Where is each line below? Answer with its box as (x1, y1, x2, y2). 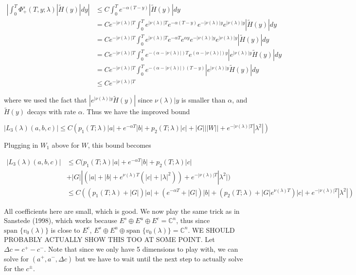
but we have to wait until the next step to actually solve (75, 253, 243, 263)
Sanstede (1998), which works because (4, 215, 117, 225)
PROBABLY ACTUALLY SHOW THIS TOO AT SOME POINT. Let (4, 234, 215, 244)
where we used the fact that (4, 95, 87, 105)
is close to (51, 224, 80, 235)
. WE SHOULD (188, 224, 235, 235)
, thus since (176, 215, 210, 225)
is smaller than (181, 95, 226, 105)
